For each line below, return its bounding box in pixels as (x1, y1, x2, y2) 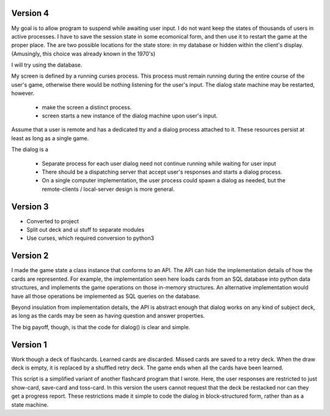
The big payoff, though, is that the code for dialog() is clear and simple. (11, 323, 191, 330)
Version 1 (11, 340, 47, 350)
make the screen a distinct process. (42, 103, 132, 111)
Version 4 (11, 8, 50, 18)
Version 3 (11, 201, 49, 212)
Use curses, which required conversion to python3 (26, 234, 155, 242)
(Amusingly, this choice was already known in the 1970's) (11, 50, 156, 58)
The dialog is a (11, 146, 49, 153)
